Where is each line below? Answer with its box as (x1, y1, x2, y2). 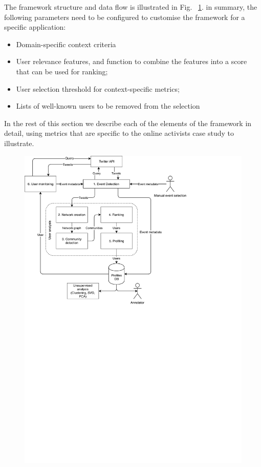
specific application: (4, 22, 66, 32)
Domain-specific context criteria (16, 38, 116, 49)
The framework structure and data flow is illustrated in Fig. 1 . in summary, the (4, 2, 257, 12)
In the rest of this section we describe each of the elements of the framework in (4, 117, 252, 128)
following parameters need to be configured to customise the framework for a (4, 11, 245, 22)
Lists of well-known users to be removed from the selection (16, 100, 200, 111)
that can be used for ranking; (16, 66, 108, 76)
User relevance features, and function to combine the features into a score (16, 56, 247, 67)
